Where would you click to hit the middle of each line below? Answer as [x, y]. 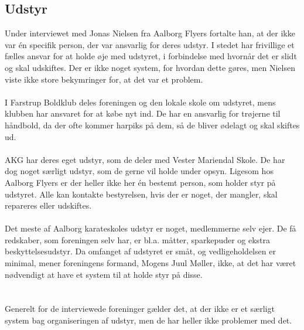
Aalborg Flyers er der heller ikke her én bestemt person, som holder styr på [140, 182]
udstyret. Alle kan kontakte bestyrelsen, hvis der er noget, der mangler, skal [141, 194]
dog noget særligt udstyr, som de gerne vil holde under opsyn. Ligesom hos [139, 171]
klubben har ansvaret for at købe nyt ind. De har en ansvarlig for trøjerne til [143, 113]
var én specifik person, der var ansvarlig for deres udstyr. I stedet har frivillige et [150, 44]
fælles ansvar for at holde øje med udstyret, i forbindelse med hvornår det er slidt [151, 56]
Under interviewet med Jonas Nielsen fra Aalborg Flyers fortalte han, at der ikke [150, 33]
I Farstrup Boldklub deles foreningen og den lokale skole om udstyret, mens [140, 102]
